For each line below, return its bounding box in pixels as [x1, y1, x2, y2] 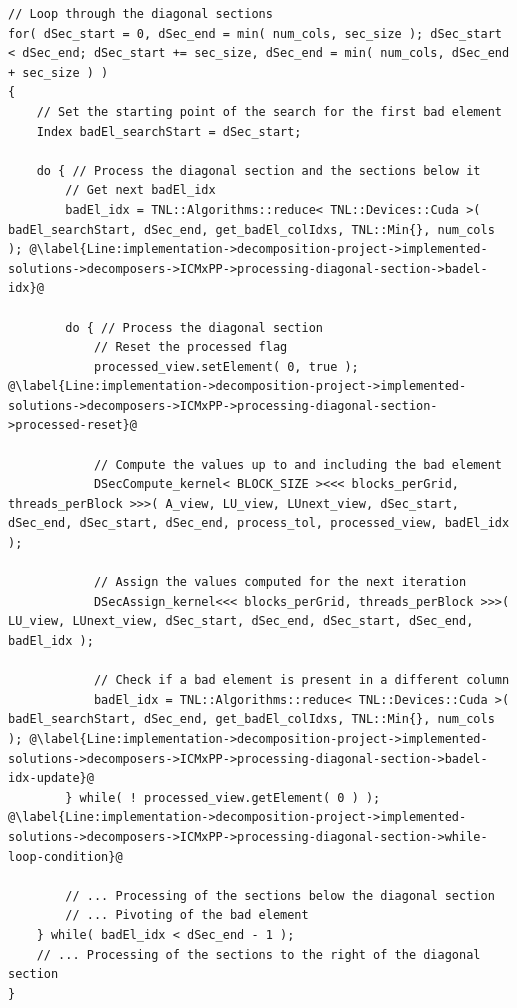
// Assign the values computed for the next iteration [93, 575, 467, 590]
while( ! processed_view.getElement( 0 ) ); [79, 790, 381, 805]
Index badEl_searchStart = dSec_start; [36, 124, 302, 139]
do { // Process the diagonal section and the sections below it [36, 163, 481, 178]
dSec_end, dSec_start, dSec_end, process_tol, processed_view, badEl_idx [8, 516, 510, 531]
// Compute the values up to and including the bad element [93, 457, 502, 472]
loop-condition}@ [8, 849, 123, 864]
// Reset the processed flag [93, 340, 288, 355]
